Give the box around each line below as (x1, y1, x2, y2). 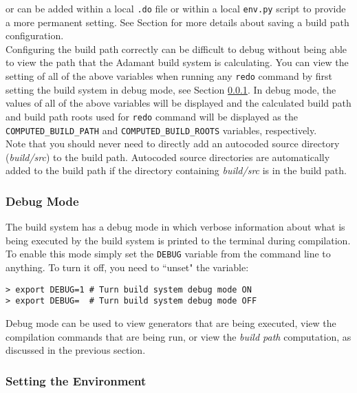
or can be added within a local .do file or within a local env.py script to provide (6, 1, 346, 15)
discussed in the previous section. (6, 343, 146, 357)
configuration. (6, 28, 64, 43)
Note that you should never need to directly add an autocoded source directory (6, 136, 340, 151)
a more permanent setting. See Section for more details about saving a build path (6, 14, 349, 29)
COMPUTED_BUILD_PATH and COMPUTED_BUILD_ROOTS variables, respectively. (6, 123, 317, 137)
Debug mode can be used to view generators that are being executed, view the (6, 315, 336, 330)
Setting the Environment (6, 372, 147, 389)
